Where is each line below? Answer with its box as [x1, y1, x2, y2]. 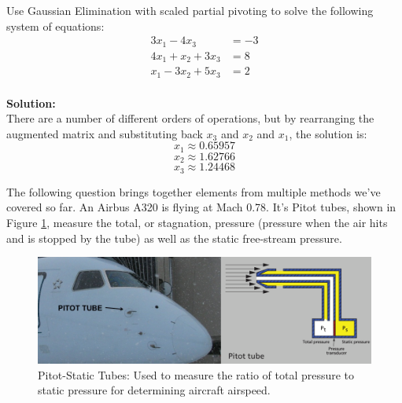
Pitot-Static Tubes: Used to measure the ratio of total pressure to [38, 366, 355, 383]
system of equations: [6, 17, 105, 34]
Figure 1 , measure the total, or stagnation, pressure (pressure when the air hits [6, 214, 388, 230]
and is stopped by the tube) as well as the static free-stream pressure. [6, 229, 342, 246]
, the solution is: [289, 125, 367, 141]
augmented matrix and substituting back [6, 125, 203, 141]
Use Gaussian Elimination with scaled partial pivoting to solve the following [6, 2, 374, 18]
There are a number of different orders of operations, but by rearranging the [6, 110, 374, 126]
